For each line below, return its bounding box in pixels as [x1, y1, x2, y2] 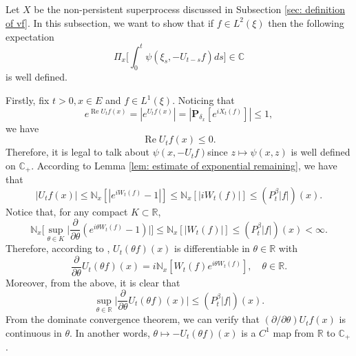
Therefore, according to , [6, 241, 110, 255]
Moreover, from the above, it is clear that [6, 275, 180, 289]
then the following [268, 15, 344, 30]
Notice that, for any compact [6, 204, 128, 218]
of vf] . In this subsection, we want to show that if [6, 15, 214, 30]
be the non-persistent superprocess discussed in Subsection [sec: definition [34, 2, 345, 17]
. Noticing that [172, 93, 235, 107]
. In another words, [70, 325, 150, 339]
